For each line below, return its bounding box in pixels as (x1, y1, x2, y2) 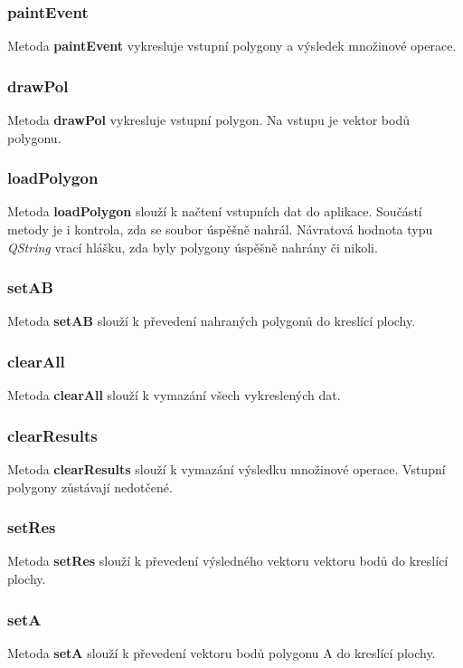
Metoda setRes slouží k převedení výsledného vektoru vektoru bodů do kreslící (7, 551, 449, 570)
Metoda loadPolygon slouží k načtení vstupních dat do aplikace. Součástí (7, 202, 422, 221)
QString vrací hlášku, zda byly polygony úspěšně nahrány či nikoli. (7, 237, 378, 256)
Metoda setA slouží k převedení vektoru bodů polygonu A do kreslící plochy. (7, 643, 436, 662)
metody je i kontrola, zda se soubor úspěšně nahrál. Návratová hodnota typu (7, 220, 433, 239)
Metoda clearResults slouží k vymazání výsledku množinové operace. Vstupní (7, 460, 446, 479)
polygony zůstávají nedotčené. (7, 477, 173, 496)
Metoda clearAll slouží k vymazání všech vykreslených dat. (7, 386, 341, 405)
